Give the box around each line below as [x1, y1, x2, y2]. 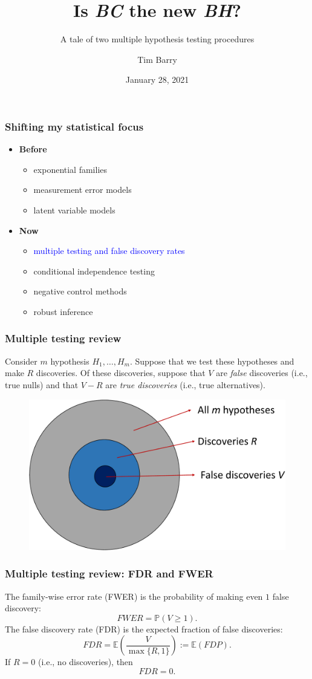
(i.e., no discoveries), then [37, 655, 133, 668]
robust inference [33, 305, 93, 317]
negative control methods [33, 285, 127, 297]
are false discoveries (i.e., [216, 366, 308, 379]
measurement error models [33, 183, 132, 196]
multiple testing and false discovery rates [33, 244, 185, 257]
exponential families [33, 163, 108, 175]
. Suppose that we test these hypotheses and [129, 354, 294, 367]
